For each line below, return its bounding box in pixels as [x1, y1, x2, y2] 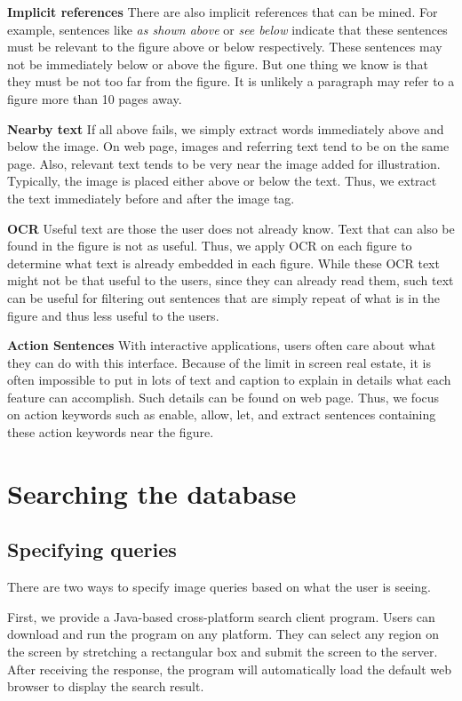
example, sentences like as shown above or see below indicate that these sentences [7, 20, 448, 38]
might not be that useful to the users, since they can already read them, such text [7, 271, 454, 290]
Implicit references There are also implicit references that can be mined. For [7, 3, 438, 20]
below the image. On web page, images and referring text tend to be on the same [7, 137, 450, 155]
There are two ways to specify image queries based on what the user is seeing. [7, 578, 431, 596]
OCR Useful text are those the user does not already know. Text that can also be [7, 219, 455, 237]
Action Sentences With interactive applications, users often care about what [7, 336, 436, 354]
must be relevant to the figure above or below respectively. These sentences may [7, 37, 442, 56]
